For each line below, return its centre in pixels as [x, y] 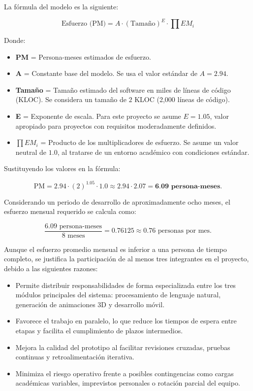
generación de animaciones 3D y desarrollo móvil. [90, 304]
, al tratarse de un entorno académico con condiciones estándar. [153, 152]
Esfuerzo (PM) [84, 24]
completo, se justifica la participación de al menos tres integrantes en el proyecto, [126, 259]
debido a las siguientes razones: [51, 268]
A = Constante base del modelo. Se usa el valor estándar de [106, 73]
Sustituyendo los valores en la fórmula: [62, 168]
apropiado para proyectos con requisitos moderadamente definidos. [116, 125]
